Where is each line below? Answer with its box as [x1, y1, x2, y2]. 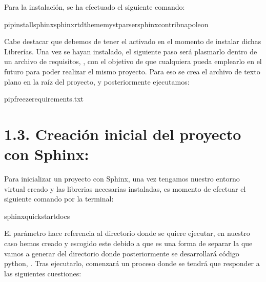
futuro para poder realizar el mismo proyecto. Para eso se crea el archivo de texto [4, 66, 260, 76]
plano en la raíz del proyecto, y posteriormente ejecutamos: [4, 76, 190, 87]
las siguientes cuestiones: [4, 268, 81, 278]
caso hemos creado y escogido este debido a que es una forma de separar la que [4, 238, 253, 249]
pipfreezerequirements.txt [4, 93, 84, 104]
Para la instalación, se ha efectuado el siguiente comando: [4, 2, 185, 12]
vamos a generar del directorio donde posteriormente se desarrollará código [4, 248, 239, 258]
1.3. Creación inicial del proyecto [4, 123, 241, 144]
